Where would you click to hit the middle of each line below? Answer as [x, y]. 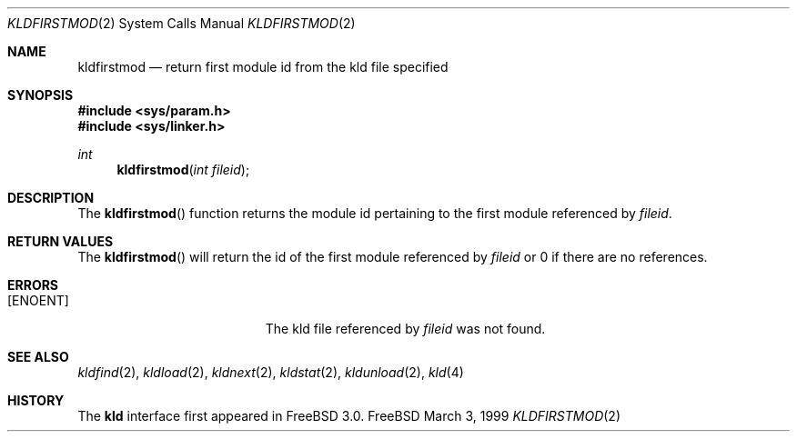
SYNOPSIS [40, 95]
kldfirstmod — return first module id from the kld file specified [263, 67]
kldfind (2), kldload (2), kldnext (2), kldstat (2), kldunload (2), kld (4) [271, 372]
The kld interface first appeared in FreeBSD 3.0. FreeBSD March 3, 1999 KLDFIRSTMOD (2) [349, 416]
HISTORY [36, 400]
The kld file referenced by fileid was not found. [405, 329]
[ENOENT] [38, 300]
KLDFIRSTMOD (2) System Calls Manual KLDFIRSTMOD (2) [182, 23]
